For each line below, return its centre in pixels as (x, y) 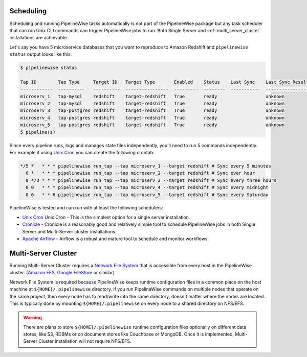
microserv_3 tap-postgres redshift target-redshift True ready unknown (152, 111)
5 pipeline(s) (38, 132)
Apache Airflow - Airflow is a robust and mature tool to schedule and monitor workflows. (116, 239)
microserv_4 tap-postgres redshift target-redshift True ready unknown (152, 118)
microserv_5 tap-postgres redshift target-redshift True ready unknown (152, 125)
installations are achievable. (39, 38)
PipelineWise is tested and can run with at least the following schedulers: (86, 208)
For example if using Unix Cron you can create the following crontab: (82, 152)
